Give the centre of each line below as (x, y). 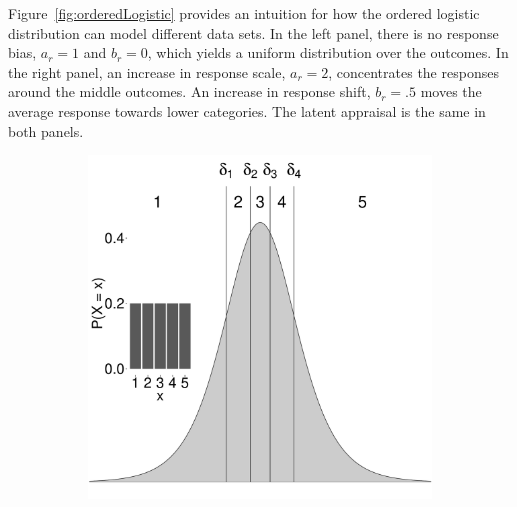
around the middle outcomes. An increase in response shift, (189, 91)
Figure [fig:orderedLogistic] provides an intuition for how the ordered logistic (244, 13)
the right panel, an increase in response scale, (147, 71)
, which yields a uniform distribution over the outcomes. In (328, 52)
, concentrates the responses (413, 71)
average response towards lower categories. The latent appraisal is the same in (247, 110)
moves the (451, 91)
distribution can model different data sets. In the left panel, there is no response (253, 32)
